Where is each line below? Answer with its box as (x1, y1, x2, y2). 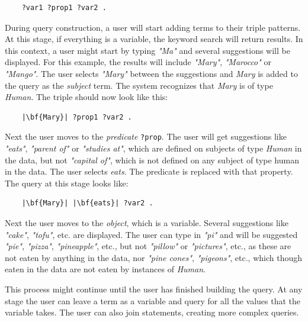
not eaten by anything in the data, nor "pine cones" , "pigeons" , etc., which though (5, 251, 303, 263)
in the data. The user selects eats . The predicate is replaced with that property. (5, 165, 293, 178)
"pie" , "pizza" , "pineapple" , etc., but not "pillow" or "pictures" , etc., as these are (5, 240, 291, 252)
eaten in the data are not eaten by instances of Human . (5, 263, 206, 275)
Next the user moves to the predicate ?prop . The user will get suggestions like (5, 130, 287, 143)
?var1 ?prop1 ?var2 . (21, 4, 107, 12)
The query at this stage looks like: (5, 176, 129, 189)
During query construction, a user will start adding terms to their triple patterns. (5, 21, 301, 33)
